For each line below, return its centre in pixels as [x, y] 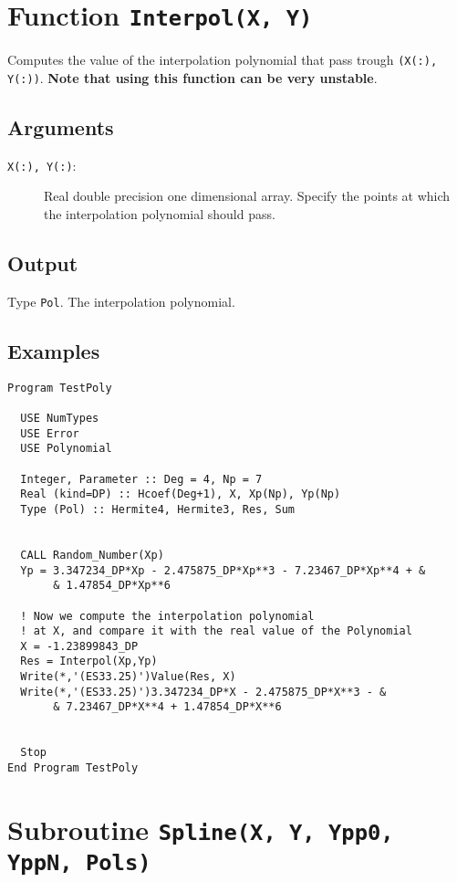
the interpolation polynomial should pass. [160, 214]
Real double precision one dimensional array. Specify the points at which [247, 196]
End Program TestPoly [73, 768]
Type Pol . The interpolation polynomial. [121, 301]
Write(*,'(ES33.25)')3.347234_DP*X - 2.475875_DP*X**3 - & [203, 692]
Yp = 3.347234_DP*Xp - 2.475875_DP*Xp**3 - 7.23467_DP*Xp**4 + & [223, 570]
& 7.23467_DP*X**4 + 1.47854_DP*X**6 [167, 707]
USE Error [50, 433]
